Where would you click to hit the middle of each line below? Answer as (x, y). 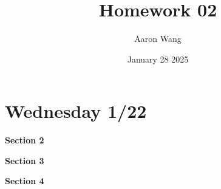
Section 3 (25, 160)
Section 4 (25, 181)
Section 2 (25, 140)
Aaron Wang (158, 39)
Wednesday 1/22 (76, 111)
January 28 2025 (158, 59)
